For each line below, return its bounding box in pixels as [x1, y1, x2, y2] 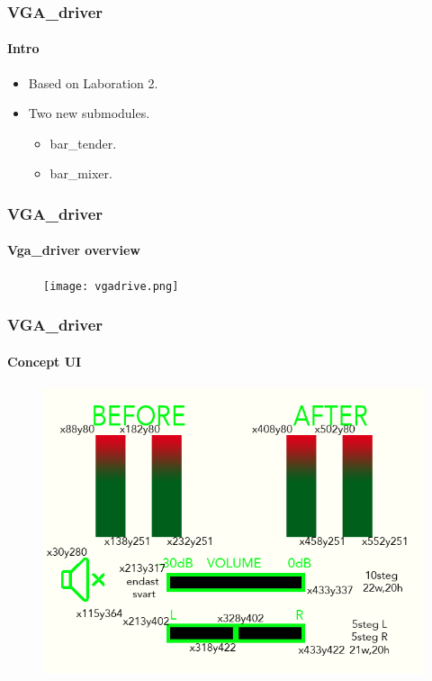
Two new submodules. [28, 104, 150, 123]
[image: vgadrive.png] [43, 279, 179, 293]
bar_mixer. [49, 164, 112, 183]
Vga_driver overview [7, 241, 140, 259]
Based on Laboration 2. [28, 73, 158, 92]
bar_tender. [49, 133, 117, 152]
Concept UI [7, 351, 82, 370]
